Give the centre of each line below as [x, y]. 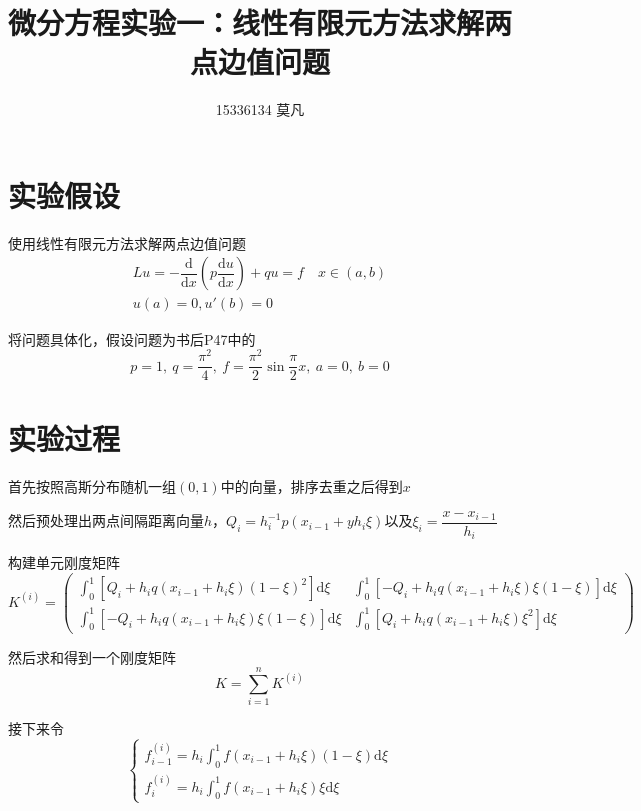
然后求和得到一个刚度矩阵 [92, 656]
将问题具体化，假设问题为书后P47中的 [132, 338]
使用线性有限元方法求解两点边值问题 [127, 242]
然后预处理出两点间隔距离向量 [106, 520]
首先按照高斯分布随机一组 [92, 486]
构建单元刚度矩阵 [64, 562]
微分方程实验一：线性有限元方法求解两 [260, 22]
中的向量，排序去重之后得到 [311, 486]
